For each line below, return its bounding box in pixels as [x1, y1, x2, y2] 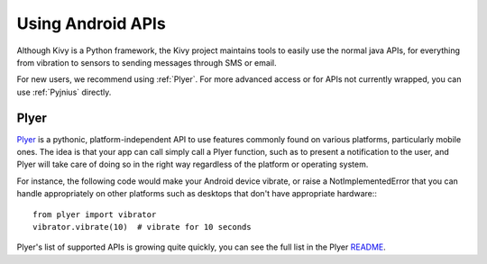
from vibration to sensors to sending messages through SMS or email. [16, 57, 277, 68]
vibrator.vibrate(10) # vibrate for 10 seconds [32, 222, 252, 232]
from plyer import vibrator [32, 209, 157, 220]
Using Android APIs [16, 14, 166, 33]
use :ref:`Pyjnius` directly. [16, 86, 112, 97]
